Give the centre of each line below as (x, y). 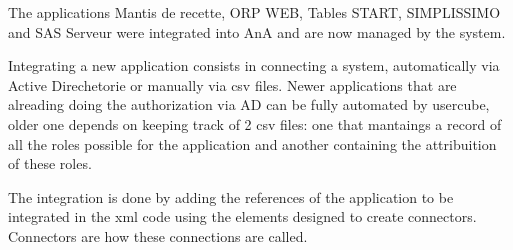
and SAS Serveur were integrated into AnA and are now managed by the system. (257, 31)
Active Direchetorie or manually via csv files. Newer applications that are (232, 84)
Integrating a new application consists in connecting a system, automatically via (254, 65)
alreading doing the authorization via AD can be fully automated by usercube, (249, 104)
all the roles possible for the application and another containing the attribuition (252, 143)
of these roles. (50, 163)
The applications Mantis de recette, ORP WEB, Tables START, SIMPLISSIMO (254, 12)
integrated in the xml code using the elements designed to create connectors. (242, 216)
